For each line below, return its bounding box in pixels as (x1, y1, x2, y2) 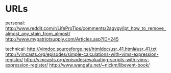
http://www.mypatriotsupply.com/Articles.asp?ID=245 (5, 36, 119, 42)
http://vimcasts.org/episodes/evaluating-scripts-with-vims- (23, 56, 150, 62)
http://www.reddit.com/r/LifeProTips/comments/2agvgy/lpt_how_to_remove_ (5, 25, 166, 31)
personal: (5, 20, 26, 26)
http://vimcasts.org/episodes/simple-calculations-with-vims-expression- (5, 51, 159, 57)
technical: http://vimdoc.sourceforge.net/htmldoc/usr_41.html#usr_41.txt (5, 46, 157, 52)
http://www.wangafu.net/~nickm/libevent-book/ (49, 62, 150, 68)
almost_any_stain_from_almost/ (5, 30, 70, 36)
